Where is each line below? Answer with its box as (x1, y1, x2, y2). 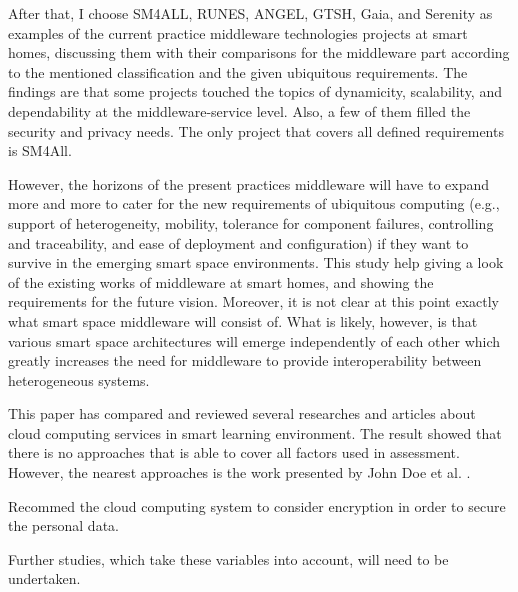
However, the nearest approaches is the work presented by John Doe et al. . (8, 462, 471, 483)
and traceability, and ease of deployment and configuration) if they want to (8, 232, 469, 253)
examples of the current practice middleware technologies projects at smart (8, 22, 468, 43)
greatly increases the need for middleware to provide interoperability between (8, 350, 482, 371)
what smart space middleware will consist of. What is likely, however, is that (8, 310, 478, 331)
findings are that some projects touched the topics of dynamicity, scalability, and (8, 81, 502, 102)
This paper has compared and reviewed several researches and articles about (8, 403, 476, 424)
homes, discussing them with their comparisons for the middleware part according (8, 42, 510, 63)
